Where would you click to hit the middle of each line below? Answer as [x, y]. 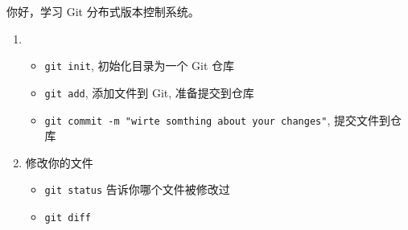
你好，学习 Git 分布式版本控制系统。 [103, 11]
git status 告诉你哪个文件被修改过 [137, 189]
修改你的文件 [59, 162]
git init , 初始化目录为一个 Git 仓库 [140, 66]
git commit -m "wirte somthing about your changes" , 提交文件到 [217, 119]
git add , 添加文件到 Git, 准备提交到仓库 [149, 92]
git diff [68, 218]
